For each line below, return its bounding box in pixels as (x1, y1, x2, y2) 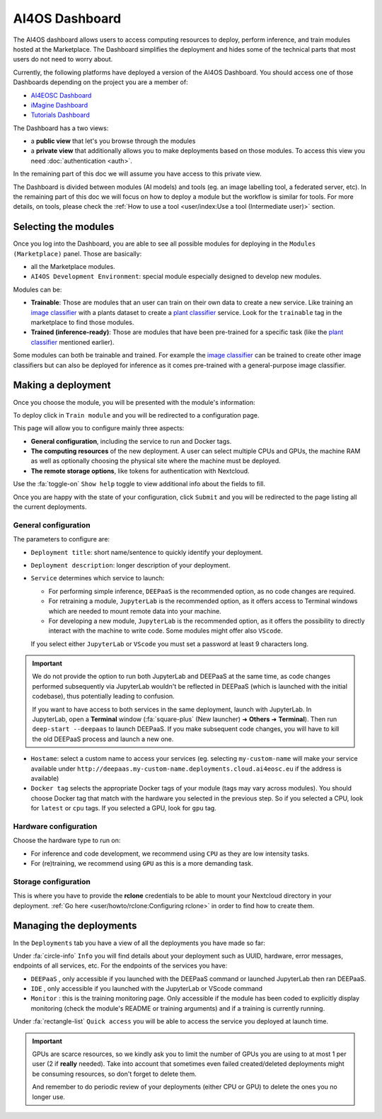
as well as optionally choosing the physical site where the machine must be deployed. (30, 457, 281, 465)
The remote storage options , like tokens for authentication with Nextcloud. (30, 466, 250, 475)
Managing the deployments (13, 920, 137, 932)
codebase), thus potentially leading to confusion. (32, 692, 175, 701)
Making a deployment (13, 379, 111, 391)
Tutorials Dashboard (30, 110, 90, 120)
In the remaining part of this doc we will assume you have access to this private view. (13, 170, 262, 178)
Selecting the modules (13, 221, 115, 233)
